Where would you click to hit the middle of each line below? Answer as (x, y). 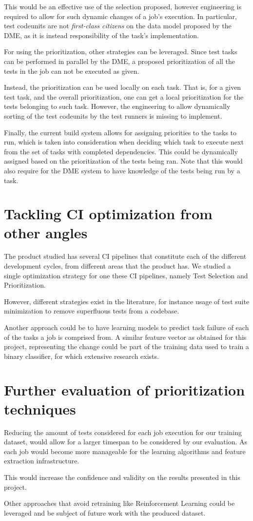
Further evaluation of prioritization (125, 389)
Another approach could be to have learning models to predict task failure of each (126, 327)
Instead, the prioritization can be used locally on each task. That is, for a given (123, 87)
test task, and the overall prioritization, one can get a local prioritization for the (124, 96)
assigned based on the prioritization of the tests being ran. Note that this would (123, 161)
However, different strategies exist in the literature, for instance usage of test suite (127, 301)
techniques (40, 408)
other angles (46, 233)
